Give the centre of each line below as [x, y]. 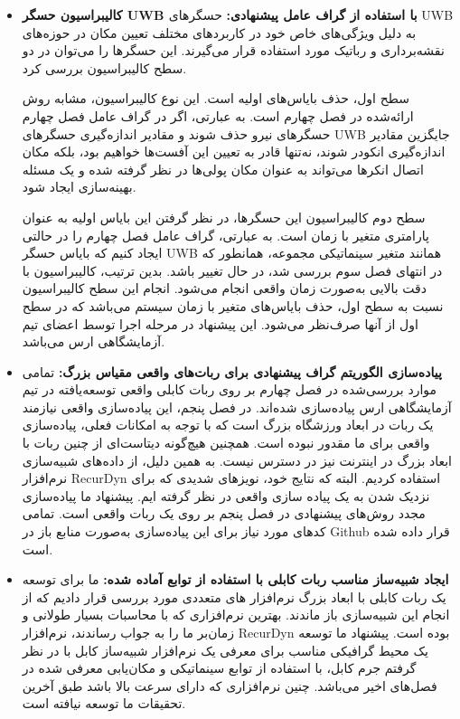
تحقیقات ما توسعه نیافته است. [104, 703]
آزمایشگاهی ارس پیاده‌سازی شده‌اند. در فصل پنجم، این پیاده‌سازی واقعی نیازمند [237, 407]
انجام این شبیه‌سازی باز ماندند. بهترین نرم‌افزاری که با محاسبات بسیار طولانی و [236, 615]
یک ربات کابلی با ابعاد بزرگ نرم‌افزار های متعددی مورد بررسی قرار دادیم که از [234, 596]
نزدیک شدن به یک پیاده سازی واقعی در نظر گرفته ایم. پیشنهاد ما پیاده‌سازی [226, 495]
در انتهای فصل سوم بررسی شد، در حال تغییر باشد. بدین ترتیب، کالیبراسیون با [232, 270]
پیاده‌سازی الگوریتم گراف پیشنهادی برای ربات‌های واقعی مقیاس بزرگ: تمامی [232, 371]
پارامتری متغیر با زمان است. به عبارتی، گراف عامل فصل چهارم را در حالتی [225, 235]
